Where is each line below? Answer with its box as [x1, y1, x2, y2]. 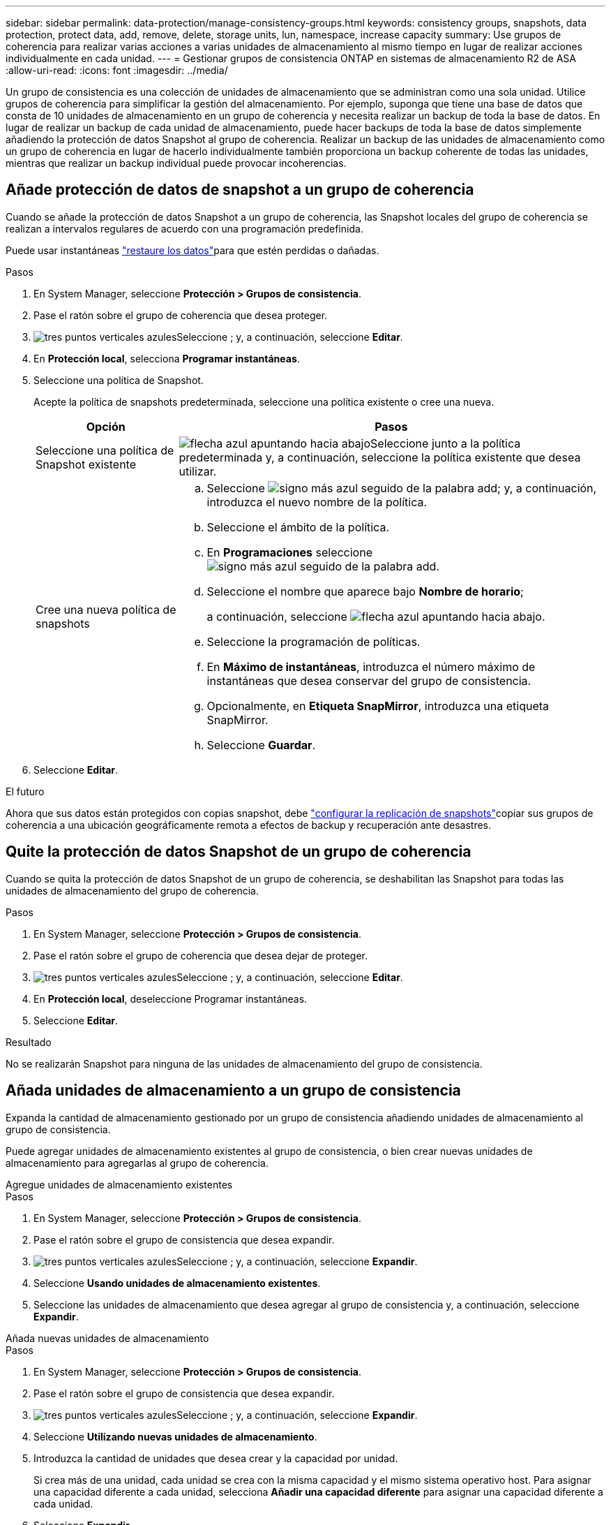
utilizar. [179, 464, 217, 478]
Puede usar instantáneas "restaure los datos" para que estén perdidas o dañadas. [6, 244, 379, 256]
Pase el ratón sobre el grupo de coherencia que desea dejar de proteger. [33, 949, 368, 962]
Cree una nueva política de [36, 602, 176, 617]
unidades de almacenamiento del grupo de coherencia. [6, 884, 259, 897]
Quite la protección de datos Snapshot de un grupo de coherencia [6, 843, 472, 861]
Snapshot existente [36, 457, 137, 471]
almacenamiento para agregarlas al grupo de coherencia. [6, 1156, 269, 1169]
